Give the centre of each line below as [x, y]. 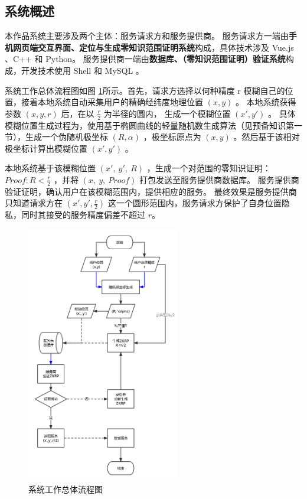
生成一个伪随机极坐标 [66, 137]
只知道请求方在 [34, 203]
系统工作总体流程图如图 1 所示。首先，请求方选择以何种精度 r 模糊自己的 [145, 90]
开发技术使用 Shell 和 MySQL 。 [82, 70]
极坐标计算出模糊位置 [46, 148]
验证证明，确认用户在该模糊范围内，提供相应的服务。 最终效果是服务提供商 [151, 191]
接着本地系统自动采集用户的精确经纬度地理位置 [112, 102]
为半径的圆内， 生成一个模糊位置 [167, 113]
